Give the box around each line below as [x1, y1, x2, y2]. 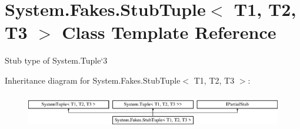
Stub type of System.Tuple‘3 [5, 54, 108, 67]
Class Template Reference [62, 20, 276, 44]
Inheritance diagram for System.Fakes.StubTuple [5, 74, 181, 86]
